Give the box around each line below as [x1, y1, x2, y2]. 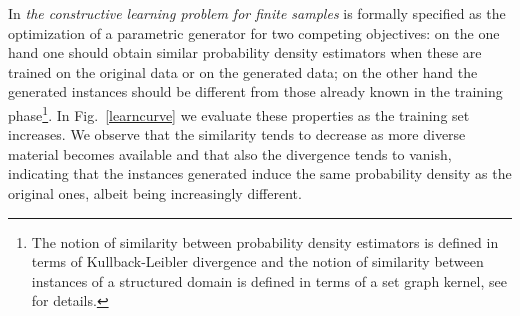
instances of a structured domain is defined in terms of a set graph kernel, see [31, 270, 507, 291]
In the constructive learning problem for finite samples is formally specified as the [8, 3, 506, 23]
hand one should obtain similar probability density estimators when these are [8, 42, 482, 63]
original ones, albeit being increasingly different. [8, 183, 302, 203]
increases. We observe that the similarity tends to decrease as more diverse [8, 124, 466, 145]
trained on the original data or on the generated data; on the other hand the [8, 61, 478, 82]
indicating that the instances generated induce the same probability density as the [8, 163, 512, 184]
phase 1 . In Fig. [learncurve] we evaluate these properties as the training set [8, 101, 470, 125]
